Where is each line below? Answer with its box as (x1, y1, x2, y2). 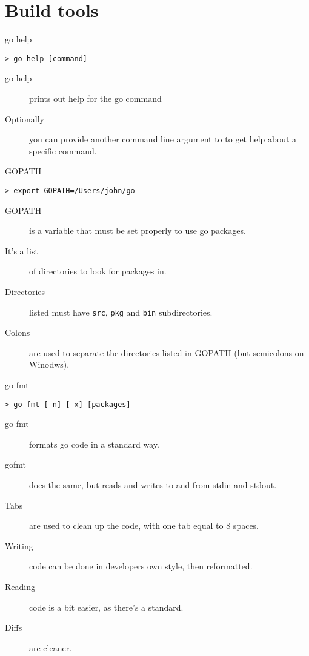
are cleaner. (29, 641, 72, 654)
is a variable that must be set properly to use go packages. (29, 224, 246, 237)
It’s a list (5, 244, 38, 257)
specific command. (29, 144, 97, 157)
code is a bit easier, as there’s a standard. (29, 600, 184, 613)
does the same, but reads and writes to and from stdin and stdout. (29, 479, 277, 491)
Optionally (5, 112, 44, 125)
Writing (5, 539, 33, 552)
